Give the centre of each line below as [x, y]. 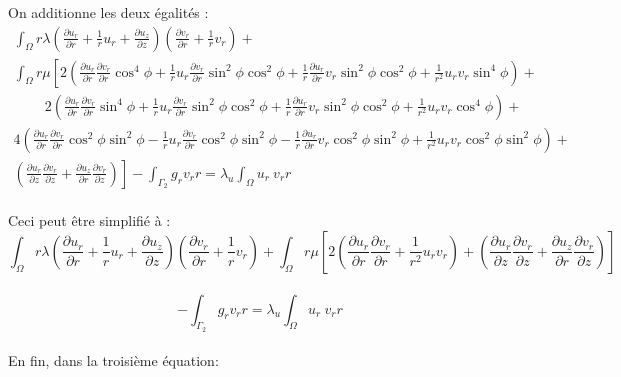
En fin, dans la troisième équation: [113, 360]
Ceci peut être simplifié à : [89, 220]
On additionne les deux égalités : [108, 12]
